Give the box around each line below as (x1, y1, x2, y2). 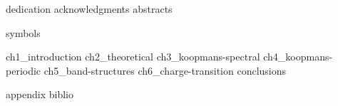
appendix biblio (6, 87, 73, 102)
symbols (6, 25, 41, 40)
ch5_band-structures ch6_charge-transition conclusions (43, 63, 287, 78)
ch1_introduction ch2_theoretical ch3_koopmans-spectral (6, 49, 260, 64)
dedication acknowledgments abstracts (6, 1, 173, 16)
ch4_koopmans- (263, 49, 333, 64)
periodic (6, 63, 41, 78)
